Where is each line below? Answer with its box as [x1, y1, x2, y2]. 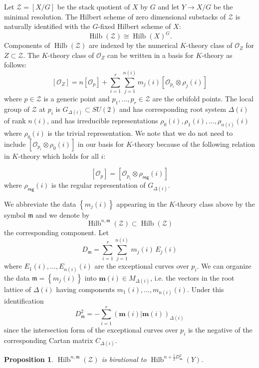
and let [158, 1, 180, 11]
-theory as [202, 49, 233, 60]
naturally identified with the [4, 21, 90, 31]
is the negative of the [188, 324, 253, 335]
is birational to [101, 354, 147, 364]
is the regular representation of [51, 180, 146, 190]
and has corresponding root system [119, 103, 226, 114]
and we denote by [35, 209, 90, 220]
